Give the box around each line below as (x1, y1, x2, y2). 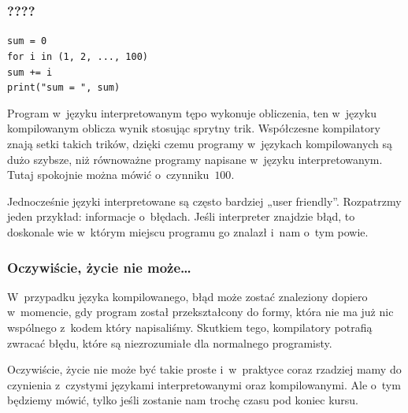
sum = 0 (7, 35, 47, 47)
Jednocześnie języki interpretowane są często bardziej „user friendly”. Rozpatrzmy (7, 192, 402, 209)
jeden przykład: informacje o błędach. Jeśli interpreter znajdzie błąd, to (7, 208, 355, 225)
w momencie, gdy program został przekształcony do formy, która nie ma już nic (7, 303, 394, 320)
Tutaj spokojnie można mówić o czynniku (7, 166, 210, 183)
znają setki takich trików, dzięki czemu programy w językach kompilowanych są (7, 136, 393, 152)
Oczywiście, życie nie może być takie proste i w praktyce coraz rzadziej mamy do (7, 361, 402, 378)
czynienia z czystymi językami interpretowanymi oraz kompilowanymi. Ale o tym (7, 376, 401, 393)
